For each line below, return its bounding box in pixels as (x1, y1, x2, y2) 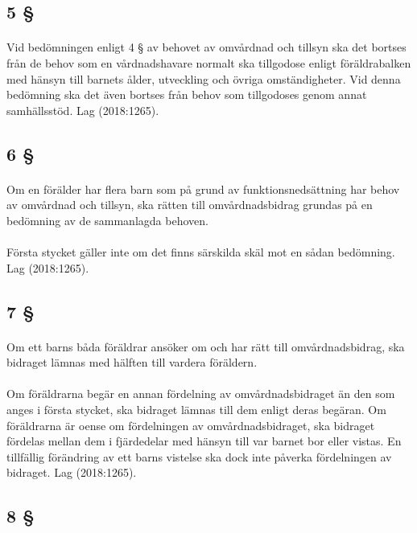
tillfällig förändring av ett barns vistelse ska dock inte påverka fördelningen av (6, 448, 392, 465)
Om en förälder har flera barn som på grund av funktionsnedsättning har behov (6, 180, 400, 197)
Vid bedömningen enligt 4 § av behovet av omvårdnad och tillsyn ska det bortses (6, 39, 407, 55)
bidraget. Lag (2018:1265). (6, 464, 137, 481)
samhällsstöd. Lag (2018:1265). (6, 101, 159, 118)
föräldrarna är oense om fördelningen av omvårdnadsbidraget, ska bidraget (6, 416, 375, 433)
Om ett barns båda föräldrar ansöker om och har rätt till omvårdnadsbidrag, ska (6, 338, 405, 355)
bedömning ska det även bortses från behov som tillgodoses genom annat (6, 86, 367, 103)
